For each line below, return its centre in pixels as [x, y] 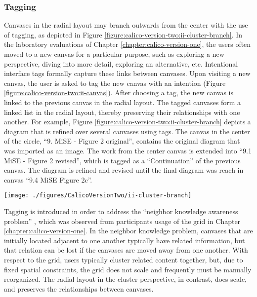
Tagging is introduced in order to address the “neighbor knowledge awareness [121, 211]
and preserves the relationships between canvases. [79, 288]
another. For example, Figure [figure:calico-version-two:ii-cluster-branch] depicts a [128, 122]
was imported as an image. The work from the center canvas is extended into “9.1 [128, 150]
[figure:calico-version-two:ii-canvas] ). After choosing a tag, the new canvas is [119, 93]
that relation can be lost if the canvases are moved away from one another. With [126, 250]
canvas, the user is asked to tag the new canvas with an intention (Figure [115, 83]
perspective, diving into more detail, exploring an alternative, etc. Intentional [121, 63]
